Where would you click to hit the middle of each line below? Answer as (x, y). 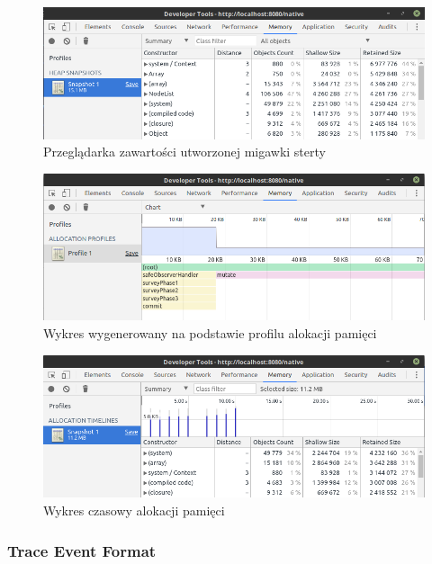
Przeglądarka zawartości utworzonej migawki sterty (184, 152)
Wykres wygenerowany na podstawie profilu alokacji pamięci (210, 332)
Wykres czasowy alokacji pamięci (134, 510)
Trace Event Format (82, 550)
